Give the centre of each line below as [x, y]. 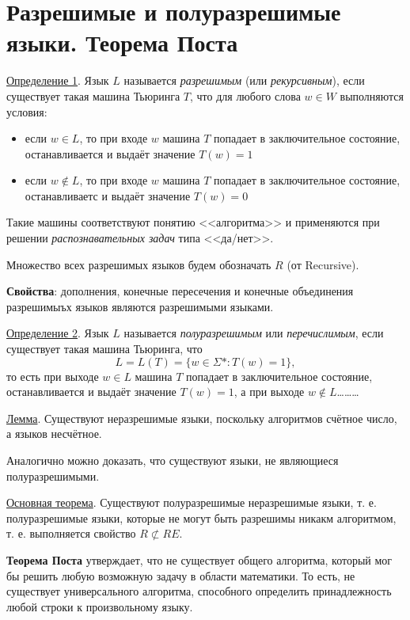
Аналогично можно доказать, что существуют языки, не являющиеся [173, 460]
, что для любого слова [245, 95]
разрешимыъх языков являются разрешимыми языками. [140, 306]
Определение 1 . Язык [58, 80]
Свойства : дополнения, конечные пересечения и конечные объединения [180, 291]
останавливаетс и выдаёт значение [108, 195]
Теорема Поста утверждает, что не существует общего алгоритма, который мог [199, 559]
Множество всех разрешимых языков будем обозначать [139, 264]
